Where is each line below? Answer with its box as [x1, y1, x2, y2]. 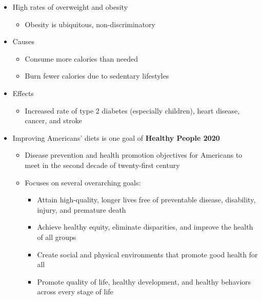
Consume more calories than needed [25, 53, 138, 64]
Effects [12, 87, 34, 98]
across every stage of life [37, 286, 113, 297]
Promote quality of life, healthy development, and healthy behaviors [37, 276, 251, 287]
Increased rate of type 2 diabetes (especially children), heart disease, [25, 105, 240, 116]
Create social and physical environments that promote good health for [37, 249, 258, 259]
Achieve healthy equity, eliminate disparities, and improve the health [37, 221, 253, 232]
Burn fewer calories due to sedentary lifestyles [25, 70, 169, 81]
